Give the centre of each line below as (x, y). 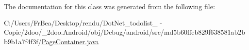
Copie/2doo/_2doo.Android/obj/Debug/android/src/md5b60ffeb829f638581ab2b (125, 32)
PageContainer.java (70, 41)
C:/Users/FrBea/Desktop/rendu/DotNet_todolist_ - (83, 22)
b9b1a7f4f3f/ (23, 41)
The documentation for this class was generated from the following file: (109, 6)
